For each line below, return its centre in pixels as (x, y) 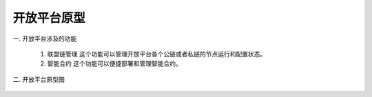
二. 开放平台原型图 (39, 79)
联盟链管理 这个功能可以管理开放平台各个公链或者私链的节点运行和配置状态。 (157, 54)
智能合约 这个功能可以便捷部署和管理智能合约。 (114, 64)
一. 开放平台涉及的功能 (45, 39)
